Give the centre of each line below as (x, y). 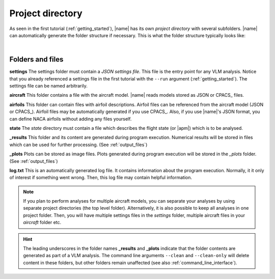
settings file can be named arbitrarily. (48, 86)
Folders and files (36, 59)
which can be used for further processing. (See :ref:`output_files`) (78, 145)
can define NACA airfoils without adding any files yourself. (71, 119)
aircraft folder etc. (42, 222)
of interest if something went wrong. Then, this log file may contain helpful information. (101, 178)
